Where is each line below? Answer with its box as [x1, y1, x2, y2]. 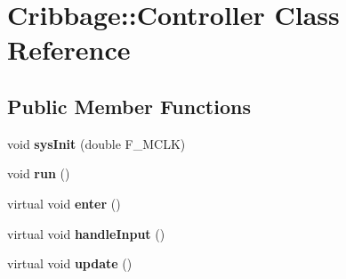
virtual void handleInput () [7, 224, 165, 242]
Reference [7, 31, 131, 68]
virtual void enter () [7, 193, 121, 212]
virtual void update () [7, 254, 133, 273]
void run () [7, 164, 70, 183]
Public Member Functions [7, 92, 251, 119]
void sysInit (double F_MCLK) [7, 134, 186, 152]
